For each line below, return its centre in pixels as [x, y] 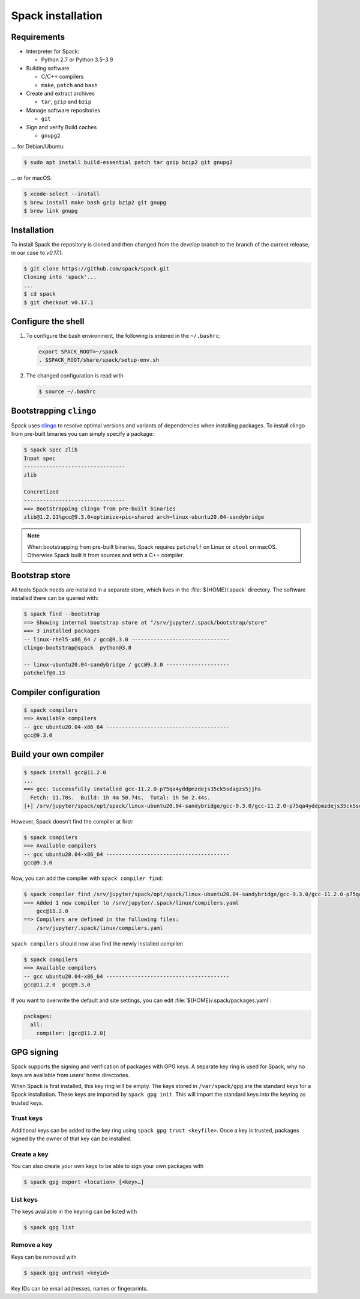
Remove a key [32, 1245]
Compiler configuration [55, 692]
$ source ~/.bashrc [67, 392]
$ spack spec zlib [51, 450]
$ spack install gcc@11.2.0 [65, 772]
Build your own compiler [58, 754]
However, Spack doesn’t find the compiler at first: [72, 822]
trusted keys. [27, 1102]
